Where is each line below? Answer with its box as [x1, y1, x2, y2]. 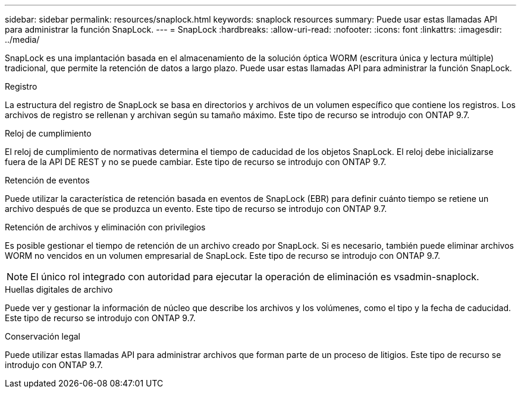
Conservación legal [5, 331, 80, 341]
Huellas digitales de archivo [5, 284, 113, 294]
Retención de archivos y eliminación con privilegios [5, 222, 206, 232]
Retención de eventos [5, 175, 90, 185]
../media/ [5, 34, 40, 45]
